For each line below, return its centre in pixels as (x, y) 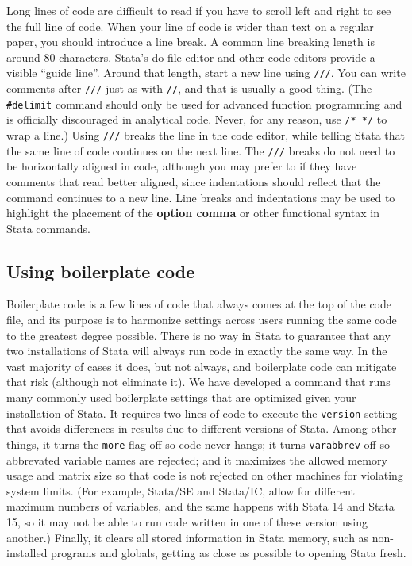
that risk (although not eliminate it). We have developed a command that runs (198, 382)
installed (27, 553)
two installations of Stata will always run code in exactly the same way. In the (197, 351)
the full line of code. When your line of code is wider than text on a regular (190, 26)
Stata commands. (48, 228)
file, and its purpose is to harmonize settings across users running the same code (202, 320)
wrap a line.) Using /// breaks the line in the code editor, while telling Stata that (206, 135)
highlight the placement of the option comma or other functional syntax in (193, 213)
